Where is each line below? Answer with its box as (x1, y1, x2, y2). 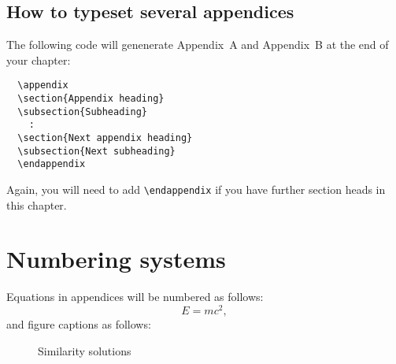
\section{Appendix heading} (17, 93, 165, 105)
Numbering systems (6, 243, 226, 275)
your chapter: (6, 51, 71, 68)
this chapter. (6, 196, 67, 213)
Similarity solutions (38, 342, 131, 358)
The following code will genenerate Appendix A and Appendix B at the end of (6, 36, 389, 53)
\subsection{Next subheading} (17, 145, 176, 157)
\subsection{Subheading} (17, 106, 147, 117)
